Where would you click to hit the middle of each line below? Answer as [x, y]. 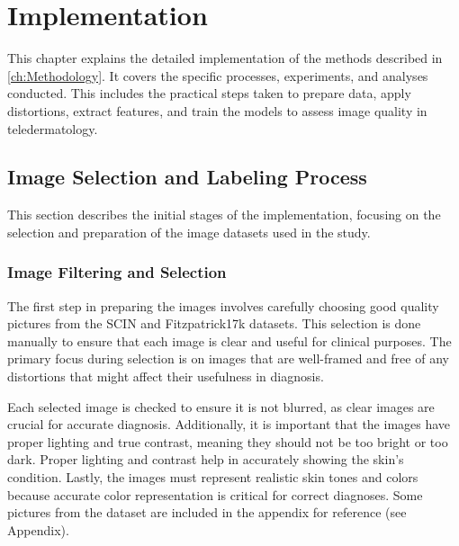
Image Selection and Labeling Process [187, 177]
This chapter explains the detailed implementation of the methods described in [225, 58]
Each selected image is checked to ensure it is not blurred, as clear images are [221, 406]
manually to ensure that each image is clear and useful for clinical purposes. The [229, 340]
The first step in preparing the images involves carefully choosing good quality [223, 305]
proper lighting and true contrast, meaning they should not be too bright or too [228, 441]
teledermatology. [53, 128]
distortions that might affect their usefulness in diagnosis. [166, 376]
